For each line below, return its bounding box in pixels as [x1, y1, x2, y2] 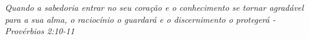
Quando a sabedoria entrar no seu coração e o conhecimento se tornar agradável [5, 1, 304, 13]
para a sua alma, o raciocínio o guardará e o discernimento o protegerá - [5, 13, 276, 25]
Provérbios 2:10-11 [5, 25, 75, 37]
